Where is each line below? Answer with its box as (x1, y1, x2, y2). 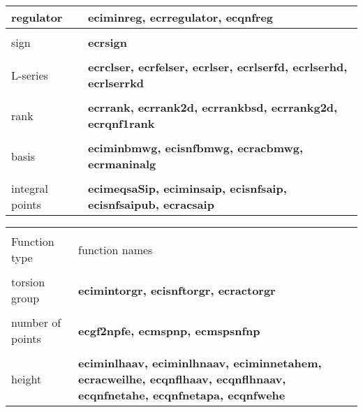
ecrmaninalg (87, 156, 156, 172)
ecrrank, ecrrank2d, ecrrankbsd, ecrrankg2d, (87, 99, 338, 115)
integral (11, 180, 48, 196)
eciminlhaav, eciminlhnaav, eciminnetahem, (78, 355, 322, 371)
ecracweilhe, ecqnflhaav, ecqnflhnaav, (78, 371, 286, 387)
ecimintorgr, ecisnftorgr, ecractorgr (78, 281, 276, 298)
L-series (11, 66, 48, 83)
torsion (11, 274, 45, 290)
